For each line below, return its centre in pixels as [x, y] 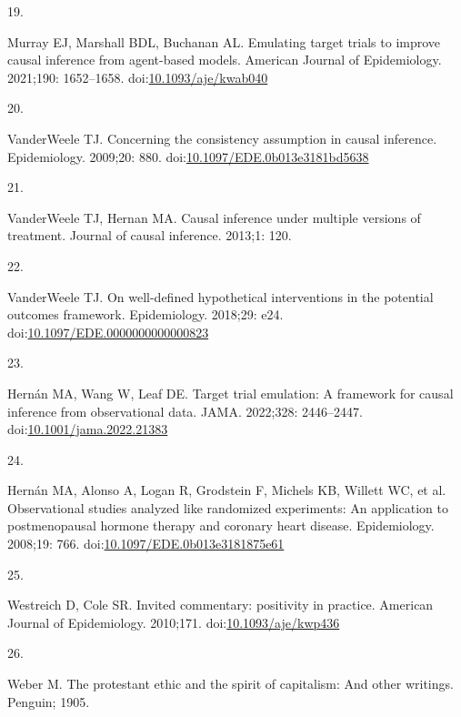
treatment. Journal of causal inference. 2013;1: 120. [150, 235]
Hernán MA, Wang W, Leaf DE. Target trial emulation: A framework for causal [230, 393]
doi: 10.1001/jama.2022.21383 [88, 429]
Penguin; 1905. [49, 701]
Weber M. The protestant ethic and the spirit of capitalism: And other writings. [230, 684]
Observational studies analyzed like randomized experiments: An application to [228, 507]
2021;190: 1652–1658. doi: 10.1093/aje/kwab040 [138, 77]
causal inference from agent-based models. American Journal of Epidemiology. [225, 60]
